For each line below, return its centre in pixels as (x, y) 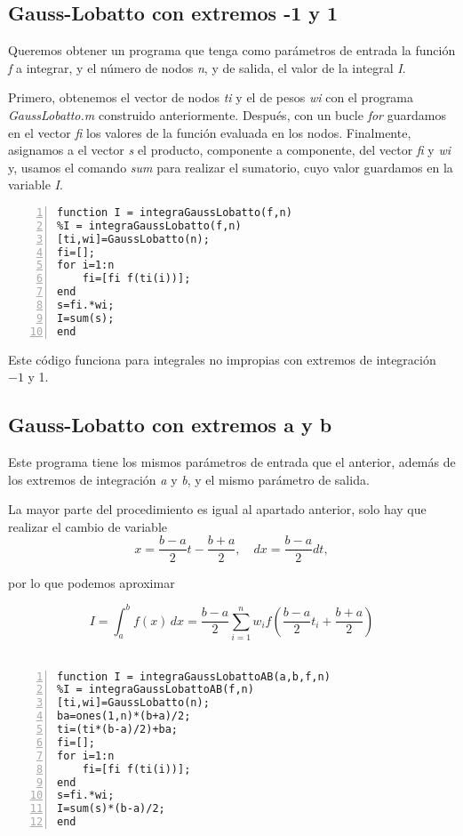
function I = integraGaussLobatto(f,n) (175, 212)
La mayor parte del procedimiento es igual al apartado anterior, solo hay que (217, 509)
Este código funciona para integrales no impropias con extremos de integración (222, 359)
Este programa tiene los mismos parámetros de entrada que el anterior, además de (232, 462)
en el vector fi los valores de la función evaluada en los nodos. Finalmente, (210, 132)
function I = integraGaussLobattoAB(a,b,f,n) (194, 676)
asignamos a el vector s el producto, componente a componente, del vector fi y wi (229, 150)
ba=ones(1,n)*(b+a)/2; (124, 716)
